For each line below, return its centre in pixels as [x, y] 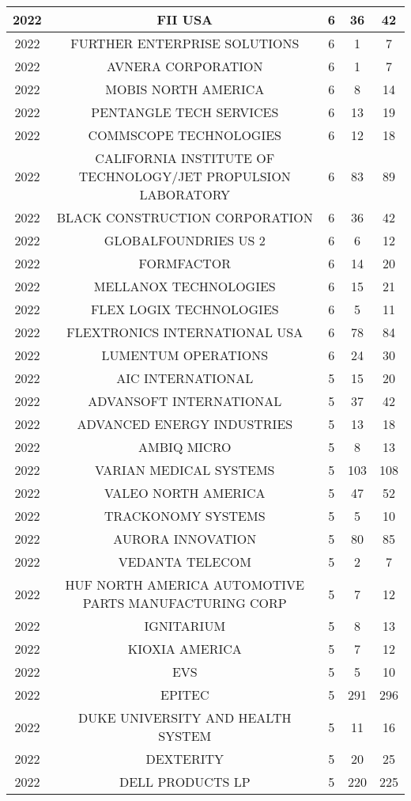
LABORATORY [185, 194]
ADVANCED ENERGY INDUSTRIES [185, 424]
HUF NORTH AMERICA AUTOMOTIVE [185, 585]
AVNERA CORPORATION [185, 66]
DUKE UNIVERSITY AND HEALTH [185, 717]
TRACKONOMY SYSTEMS [185, 516]
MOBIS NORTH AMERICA [185, 89]
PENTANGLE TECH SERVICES [185, 112]
